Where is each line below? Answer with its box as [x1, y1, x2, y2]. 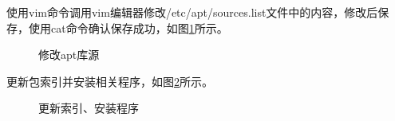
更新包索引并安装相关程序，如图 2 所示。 [6, 72, 213, 89]
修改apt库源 [38, 46, 100, 63]
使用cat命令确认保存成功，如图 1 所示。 [28, 19, 228, 36]
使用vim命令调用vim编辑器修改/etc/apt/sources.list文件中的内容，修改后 [6, 4, 378, 20]
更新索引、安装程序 [38, 100, 139, 116]
